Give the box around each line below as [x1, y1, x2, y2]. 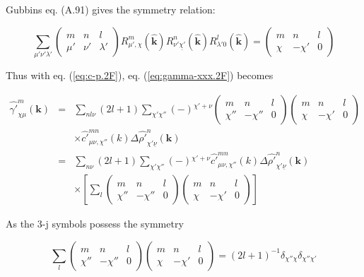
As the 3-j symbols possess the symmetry [6, 216, 184, 231]
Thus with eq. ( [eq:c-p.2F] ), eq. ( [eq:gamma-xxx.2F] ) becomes [6, 67, 274, 82]
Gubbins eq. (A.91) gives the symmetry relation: [6, 2, 216, 16]
